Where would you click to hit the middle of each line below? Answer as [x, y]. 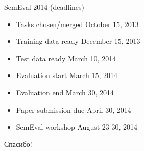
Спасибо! [18, 144]
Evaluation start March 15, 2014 [67, 75]
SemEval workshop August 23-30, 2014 [77, 127]
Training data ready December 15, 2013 [78, 41]
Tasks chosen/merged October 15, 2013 [77, 24]
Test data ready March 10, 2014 [66, 58]
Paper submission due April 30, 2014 [74, 109]
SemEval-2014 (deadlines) [44, 7]
